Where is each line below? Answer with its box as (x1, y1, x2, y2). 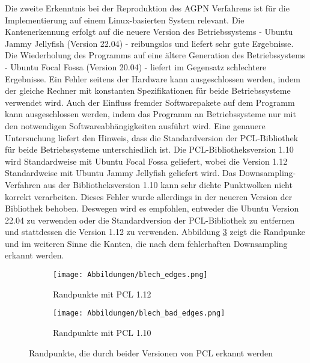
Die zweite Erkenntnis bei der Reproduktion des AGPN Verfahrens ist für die (5, 2, 290, 14)
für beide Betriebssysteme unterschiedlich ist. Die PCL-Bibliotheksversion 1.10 (5, 143, 294, 156)
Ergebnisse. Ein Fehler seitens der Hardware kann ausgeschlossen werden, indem (5, 72, 300, 85)
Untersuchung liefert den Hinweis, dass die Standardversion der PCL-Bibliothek (5, 131, 299, 144)
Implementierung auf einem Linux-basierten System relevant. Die (5, 13, 245, 26)
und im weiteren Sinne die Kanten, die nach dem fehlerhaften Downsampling (5, 237, 288, 249)
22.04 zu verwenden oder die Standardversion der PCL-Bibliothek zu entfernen (5, 213, 295, 226)
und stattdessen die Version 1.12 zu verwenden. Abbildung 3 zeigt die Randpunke (5, 225, 305, 238)
